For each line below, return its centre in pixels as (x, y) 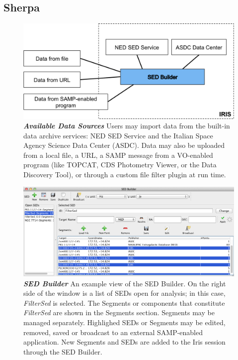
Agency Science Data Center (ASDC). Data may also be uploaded (124, 145)
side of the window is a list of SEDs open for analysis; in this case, (124, 293)
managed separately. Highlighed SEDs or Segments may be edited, (124, 322)
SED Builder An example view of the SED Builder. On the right (125, 283)
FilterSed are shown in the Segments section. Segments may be (119, 312)
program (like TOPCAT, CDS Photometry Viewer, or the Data (120, 165)
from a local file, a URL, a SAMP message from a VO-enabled (118, 155)
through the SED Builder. (63, 351)
